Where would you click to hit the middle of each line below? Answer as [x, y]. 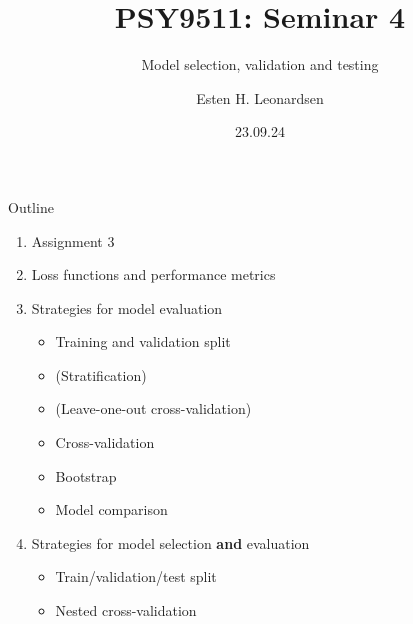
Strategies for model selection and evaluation [170, 542]
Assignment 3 [73, 240]
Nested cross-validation [126, 610]
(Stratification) [101, 374]
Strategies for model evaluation [127, 307]
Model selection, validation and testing [260, 64]
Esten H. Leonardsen [260, 97]
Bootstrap [86, 475]
